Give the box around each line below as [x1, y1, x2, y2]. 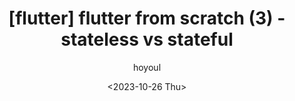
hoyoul [132, 61, 162, 73]
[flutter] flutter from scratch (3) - [8, 7, 286, 30]
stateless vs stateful [60, 28, 234, 51]
